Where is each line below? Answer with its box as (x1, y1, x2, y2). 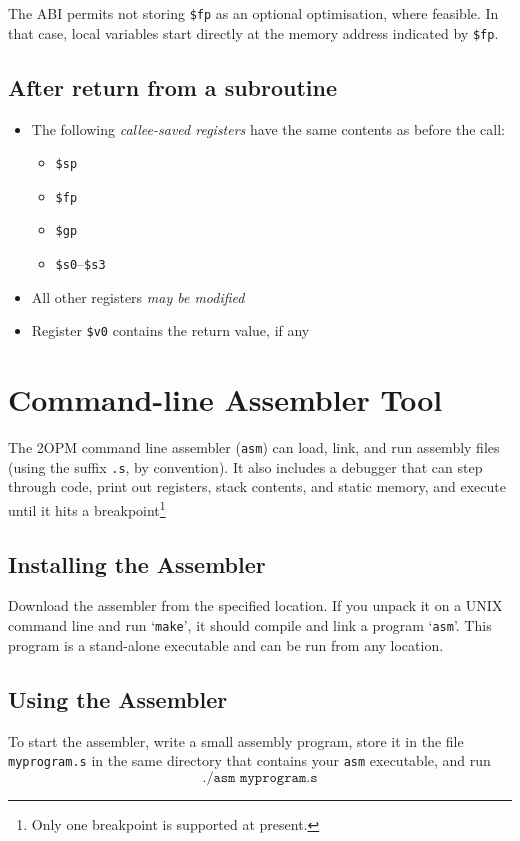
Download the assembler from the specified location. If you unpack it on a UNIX (8, 595, 503, 616)
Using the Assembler (8, 683, 228, 714)
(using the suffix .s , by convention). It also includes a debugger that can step (8, 456, 483, 477)
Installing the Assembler (8, 548, 266, 579)
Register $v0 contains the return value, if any (31, 320, 310, 341)
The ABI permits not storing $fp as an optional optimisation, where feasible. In (8, 3, 499, 23)
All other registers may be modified (31, 286, 245, 307)
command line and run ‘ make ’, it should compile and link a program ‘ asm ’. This (8, 615, 492, 636)
